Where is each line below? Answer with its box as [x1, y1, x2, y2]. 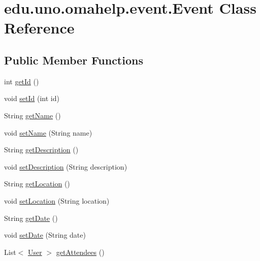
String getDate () [4, 212, 58, 223]
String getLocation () [4, 178, 70, 189]
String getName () [4, 110, 61, 120]
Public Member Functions [4, 52, 143, 68]
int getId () [4, 76, 39, 86]
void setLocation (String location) [4, 195, 110, 206]
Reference [4, 17, 75, 38]
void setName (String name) [4, 127, 92, 138]
